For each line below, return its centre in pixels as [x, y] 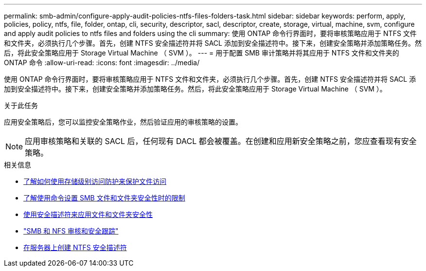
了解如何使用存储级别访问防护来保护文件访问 [95, 181]
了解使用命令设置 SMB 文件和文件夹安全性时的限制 [104, 198]
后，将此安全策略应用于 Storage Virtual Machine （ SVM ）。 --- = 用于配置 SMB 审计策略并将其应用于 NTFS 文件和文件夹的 [202, 53]
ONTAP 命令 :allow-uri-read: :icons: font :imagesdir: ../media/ [102, 63]
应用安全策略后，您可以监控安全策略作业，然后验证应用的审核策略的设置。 [123, 122]
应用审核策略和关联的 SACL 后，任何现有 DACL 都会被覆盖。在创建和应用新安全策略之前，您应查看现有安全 [221, 141]
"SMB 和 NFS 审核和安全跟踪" [71, 231]
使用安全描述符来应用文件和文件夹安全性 [88, 214]
